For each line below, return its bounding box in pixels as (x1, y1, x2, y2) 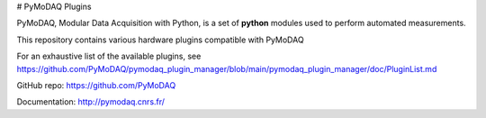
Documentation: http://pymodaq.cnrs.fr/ (16, 96, 166, 107)
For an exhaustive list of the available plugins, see (16, 50, 202, 62)
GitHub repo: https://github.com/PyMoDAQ (16, 79, 176, 90)
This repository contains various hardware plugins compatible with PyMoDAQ (16, 34, 305, 45)
